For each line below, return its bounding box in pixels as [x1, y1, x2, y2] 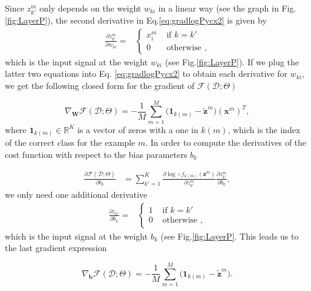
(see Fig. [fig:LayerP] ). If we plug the [165, 55, 300, 68]
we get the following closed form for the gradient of [5, 79, 195, 91]
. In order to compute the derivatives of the [145, 136, 307, 149]
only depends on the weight [39, 2, 142, 14]
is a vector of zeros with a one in [77, 123, 198, 136]
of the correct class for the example [5, 136, 136, 149]
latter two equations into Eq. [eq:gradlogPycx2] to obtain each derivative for [5, 67, 287, 80]
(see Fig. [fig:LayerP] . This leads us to [160, 229, 299, 242]
